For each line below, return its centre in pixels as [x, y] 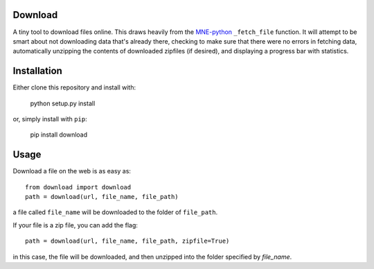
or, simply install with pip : [50, 119]
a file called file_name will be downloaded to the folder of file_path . [115, 212]
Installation [37, 71]
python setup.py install [63, 103]
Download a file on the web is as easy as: [72, 171]
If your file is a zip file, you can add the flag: [75, 225]
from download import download [78, 187]
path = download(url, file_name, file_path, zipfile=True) [127, 241]
